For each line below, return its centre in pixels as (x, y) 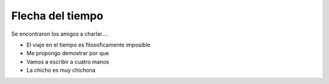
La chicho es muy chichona (61, 70)
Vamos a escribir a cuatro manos (68, 62)
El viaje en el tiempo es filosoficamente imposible (88, 45)
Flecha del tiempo (57, 16)
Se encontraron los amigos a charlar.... (60, 34)
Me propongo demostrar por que (68, 53)
